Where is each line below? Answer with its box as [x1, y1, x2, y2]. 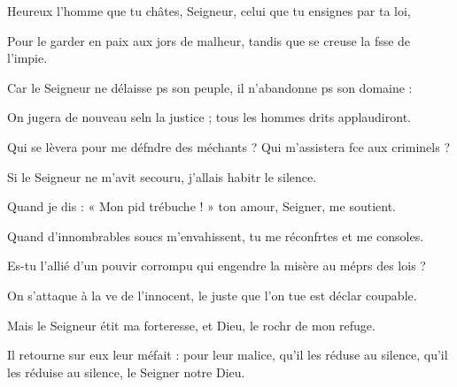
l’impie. [7, 49, 48, 67]
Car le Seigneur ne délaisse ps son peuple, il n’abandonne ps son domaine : [7, 78, 413, 96]
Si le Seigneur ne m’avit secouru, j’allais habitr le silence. [7, 167, 317, 186]
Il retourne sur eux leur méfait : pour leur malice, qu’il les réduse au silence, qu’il [7, 345, 448, 364]
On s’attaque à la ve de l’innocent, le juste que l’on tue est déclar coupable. [7, 285, 417, 304]
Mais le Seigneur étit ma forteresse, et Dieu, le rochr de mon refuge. [7, 315, 376, 334]
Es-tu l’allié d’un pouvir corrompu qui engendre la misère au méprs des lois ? [7, 256, 426, 275]
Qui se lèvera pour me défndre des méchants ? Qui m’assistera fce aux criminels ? [7, 137, 450, 156]
